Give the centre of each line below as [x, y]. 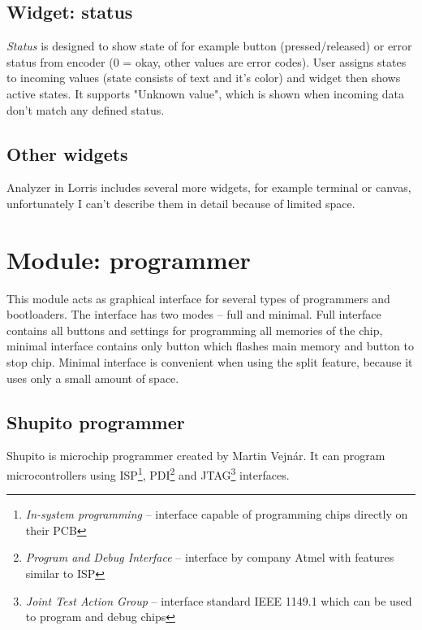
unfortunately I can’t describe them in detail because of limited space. [181, 203]
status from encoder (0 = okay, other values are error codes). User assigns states [207, 61]
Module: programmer [129, 259]
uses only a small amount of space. [93, 378]
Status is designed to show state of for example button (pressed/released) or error [209, 46]
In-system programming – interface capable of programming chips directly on [217, 514]
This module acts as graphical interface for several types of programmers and [198, 298]
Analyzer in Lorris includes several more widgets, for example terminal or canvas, [209, 187]
